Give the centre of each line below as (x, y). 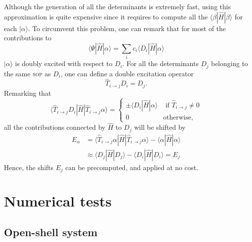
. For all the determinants (160, 63)
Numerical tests (58, 201)
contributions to (28, 38)
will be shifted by (160, 127)
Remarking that (28, 93)
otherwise (177, 117)
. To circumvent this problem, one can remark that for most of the (127, 28)
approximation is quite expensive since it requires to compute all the (106, 16)
